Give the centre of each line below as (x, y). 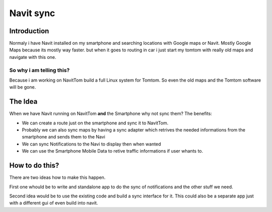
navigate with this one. (33, 57)
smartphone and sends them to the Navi (63, 137)
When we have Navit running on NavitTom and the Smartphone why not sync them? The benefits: (111, 114)
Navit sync (32, 13)
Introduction (29, 31)
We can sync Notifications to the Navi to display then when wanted (91, 144)
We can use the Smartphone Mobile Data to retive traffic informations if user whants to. (113, 151)
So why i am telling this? (40, 70)
